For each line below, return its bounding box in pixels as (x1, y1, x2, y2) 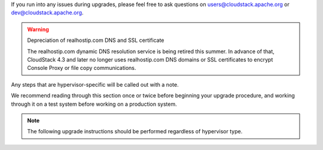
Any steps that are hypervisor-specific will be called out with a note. (11, 81, 179, 88)
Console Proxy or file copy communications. (27, 65, 136, 72)
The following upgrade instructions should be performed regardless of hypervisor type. (27, 128, 243, 135)
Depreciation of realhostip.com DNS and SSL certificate (27, 36, 164, 44)
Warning (27, 26, 49, 33)
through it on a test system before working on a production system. (11, 100, 178, 108)
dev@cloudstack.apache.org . (11, 9, 84, 16)
